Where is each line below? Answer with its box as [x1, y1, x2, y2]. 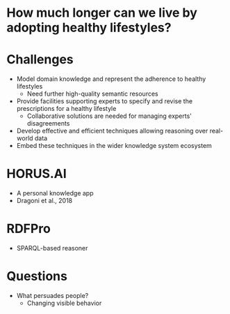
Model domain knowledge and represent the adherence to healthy [16, 75, 206, 83]
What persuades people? [16, 291, 89, 299]
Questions [6, 269, 67, 284]
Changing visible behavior [26, 299, 102, 307]
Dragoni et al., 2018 [16, 197, 73, 205]
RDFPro [6, 221, 51, 237]
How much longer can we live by [6, 5, 197, 21]
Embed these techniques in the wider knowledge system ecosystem [16, 142, 213, 150]
